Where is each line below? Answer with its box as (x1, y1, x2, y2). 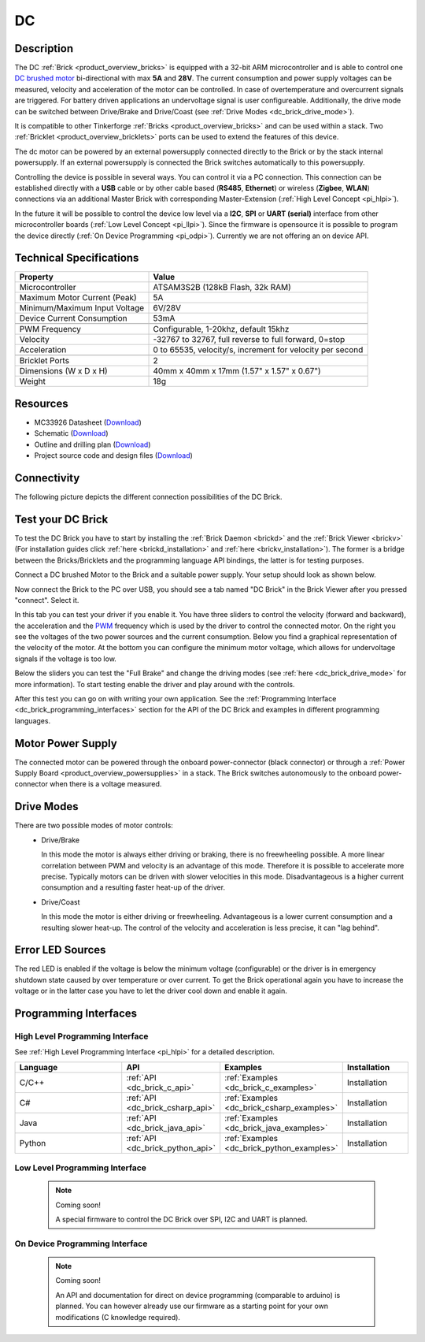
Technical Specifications (14, 251, 139, 265)
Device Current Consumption (19, 313, 128, 324)
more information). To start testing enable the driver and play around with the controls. (14, 679, 295, 689)
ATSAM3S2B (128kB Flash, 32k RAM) (153, 282, 291, 293)
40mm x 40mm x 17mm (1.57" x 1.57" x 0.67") (153, 366, 322, 377)
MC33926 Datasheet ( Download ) (34, 418, 142, 427)
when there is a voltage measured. (50, 779, 162, 789)
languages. (14, 716, 51, 725)
